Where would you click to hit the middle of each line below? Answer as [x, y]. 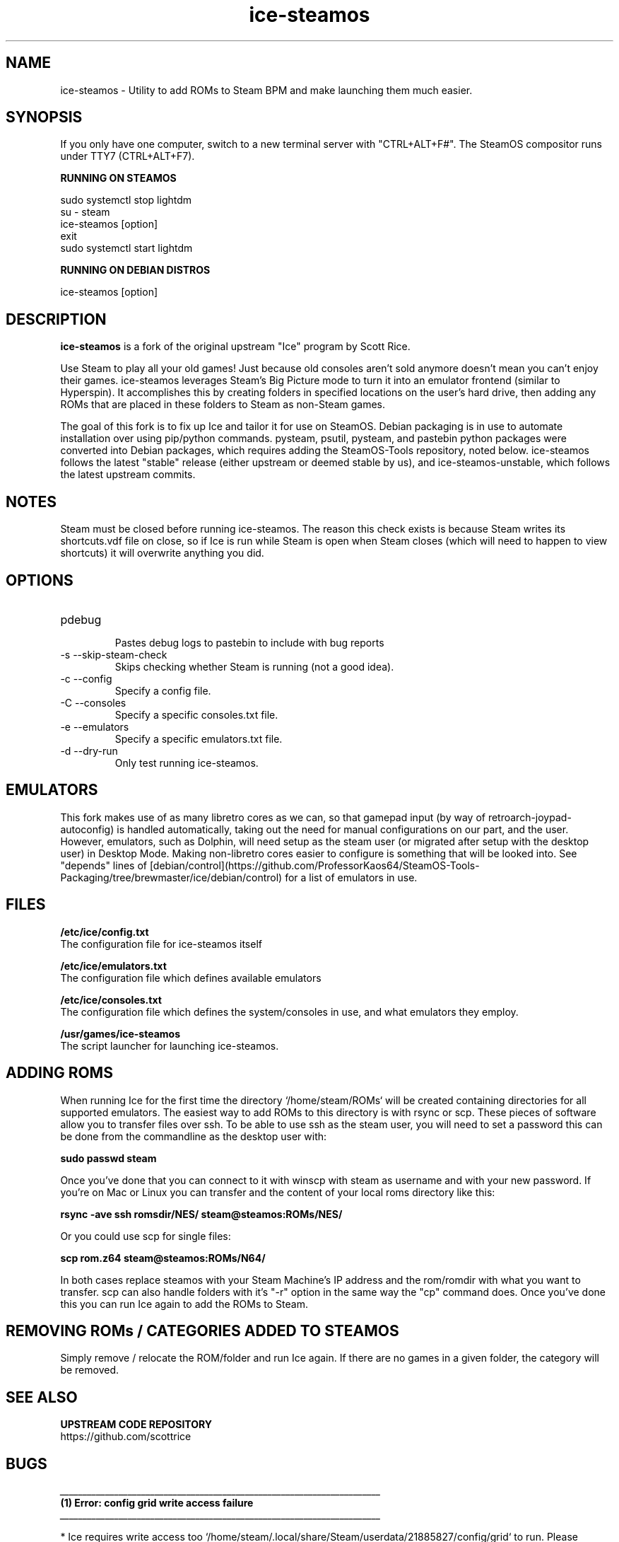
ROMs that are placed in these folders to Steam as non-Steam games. [223, 405]
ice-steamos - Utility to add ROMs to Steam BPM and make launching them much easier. [266, 90]
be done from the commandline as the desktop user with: [194, 1136]
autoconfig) [87, 829]
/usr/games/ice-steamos [120, 1033]
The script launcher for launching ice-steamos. [170, 1045]
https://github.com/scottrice [126, 1437]
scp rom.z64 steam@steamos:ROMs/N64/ [163, 1258]
